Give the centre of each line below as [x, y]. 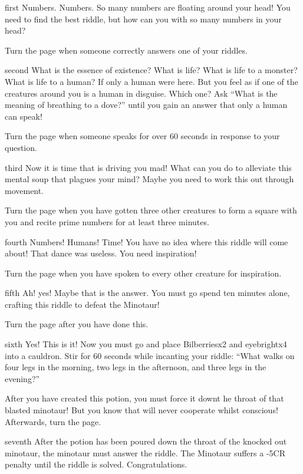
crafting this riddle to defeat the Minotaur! [82, 304]
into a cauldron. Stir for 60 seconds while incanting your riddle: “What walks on [150, 355]
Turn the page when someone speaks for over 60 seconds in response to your [142, 136]
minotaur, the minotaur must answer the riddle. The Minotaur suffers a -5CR [145, 452]
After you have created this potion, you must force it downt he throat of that [144, 398]
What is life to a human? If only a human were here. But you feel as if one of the [151, 81]
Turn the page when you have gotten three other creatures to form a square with [151, 210]
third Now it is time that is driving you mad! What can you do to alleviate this [148, 167]
